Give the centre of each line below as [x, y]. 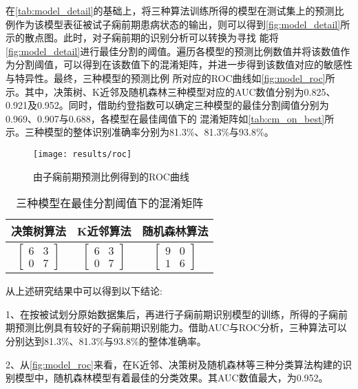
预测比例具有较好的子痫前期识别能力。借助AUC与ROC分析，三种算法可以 [181, 327]
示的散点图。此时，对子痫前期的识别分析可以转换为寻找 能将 [142, 38]
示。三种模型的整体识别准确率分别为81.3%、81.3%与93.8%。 [140, 132]
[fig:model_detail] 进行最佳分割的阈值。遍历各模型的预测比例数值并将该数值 [173, 51]
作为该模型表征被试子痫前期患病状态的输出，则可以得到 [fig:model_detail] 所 [182, 24]
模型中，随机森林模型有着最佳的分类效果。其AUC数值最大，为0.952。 [171, 378]
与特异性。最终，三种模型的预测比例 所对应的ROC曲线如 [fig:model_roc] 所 [170, 77]
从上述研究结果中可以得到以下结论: [84, 291]
